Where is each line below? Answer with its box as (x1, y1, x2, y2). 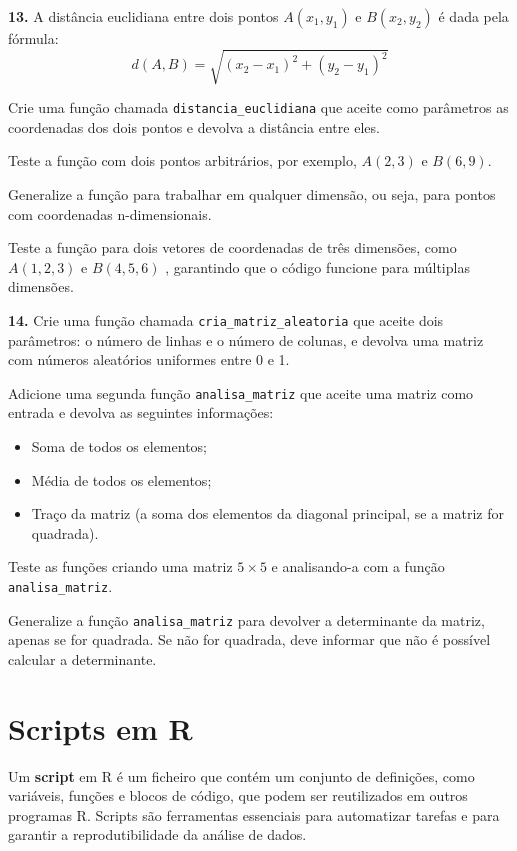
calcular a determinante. (8, 648, 157, 669)
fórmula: (8, 28, 59, 48)
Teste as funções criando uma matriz (8, 556, 233, 577)
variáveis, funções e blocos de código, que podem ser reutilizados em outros (8, 785, 468, 806)
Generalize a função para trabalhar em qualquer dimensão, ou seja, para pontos (8, 183, 496, 204)
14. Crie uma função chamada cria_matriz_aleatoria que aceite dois (8, 309, 444, 330)
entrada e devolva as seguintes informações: (8, 402, 274, 423)
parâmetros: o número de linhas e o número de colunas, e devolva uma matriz (8, 329, 484, 350)
